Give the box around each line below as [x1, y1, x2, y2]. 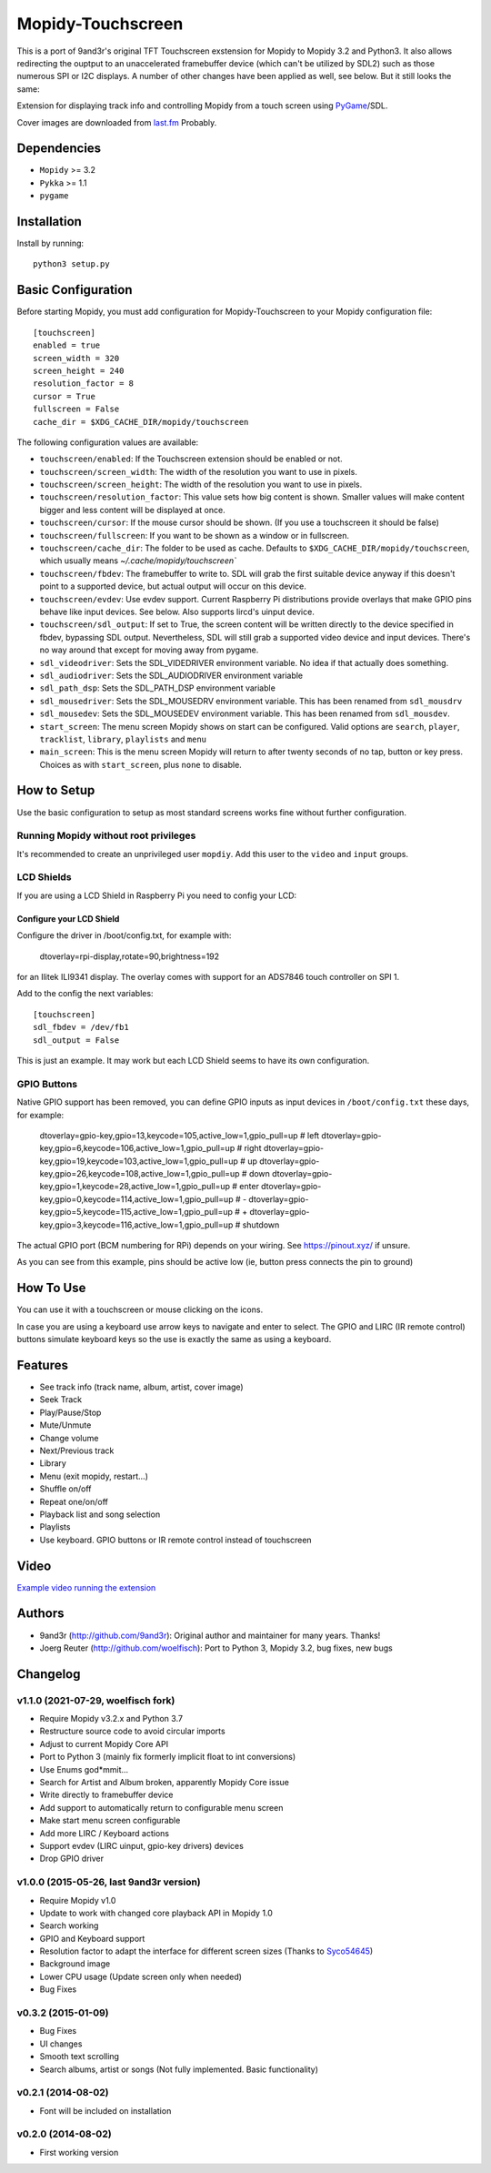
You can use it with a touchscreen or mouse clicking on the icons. [16, 1304, 264, 1315]
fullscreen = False [33, 404, 120, 414]
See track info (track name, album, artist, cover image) [39, 1381, 245, 1392]
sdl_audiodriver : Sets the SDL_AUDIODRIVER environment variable [39, 670, 304, 681]
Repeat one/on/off [39, 1496, 109, 1507]
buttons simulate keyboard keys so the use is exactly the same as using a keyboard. [16, 1334, 332, 1345]
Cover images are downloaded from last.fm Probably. [16, 116, 217, 127]
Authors [16, 1606, 65, 1622]
